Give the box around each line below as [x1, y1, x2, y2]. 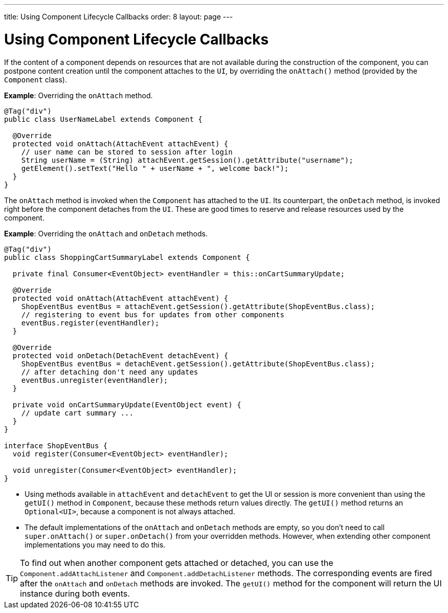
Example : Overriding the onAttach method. [4, 91, 153, 100]
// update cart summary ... [21, 408, 133, 417]
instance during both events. [20, 588, 130, 599]
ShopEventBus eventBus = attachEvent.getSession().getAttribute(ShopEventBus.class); [21, 302, 375, 311]
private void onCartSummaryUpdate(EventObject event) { [12, 400, 241, 409]
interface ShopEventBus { [4, 441, 108, 450]
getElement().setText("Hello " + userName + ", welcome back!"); [21, 164, 289, 172]
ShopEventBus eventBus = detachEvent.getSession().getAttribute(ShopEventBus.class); [21, 359, 375, 368]
